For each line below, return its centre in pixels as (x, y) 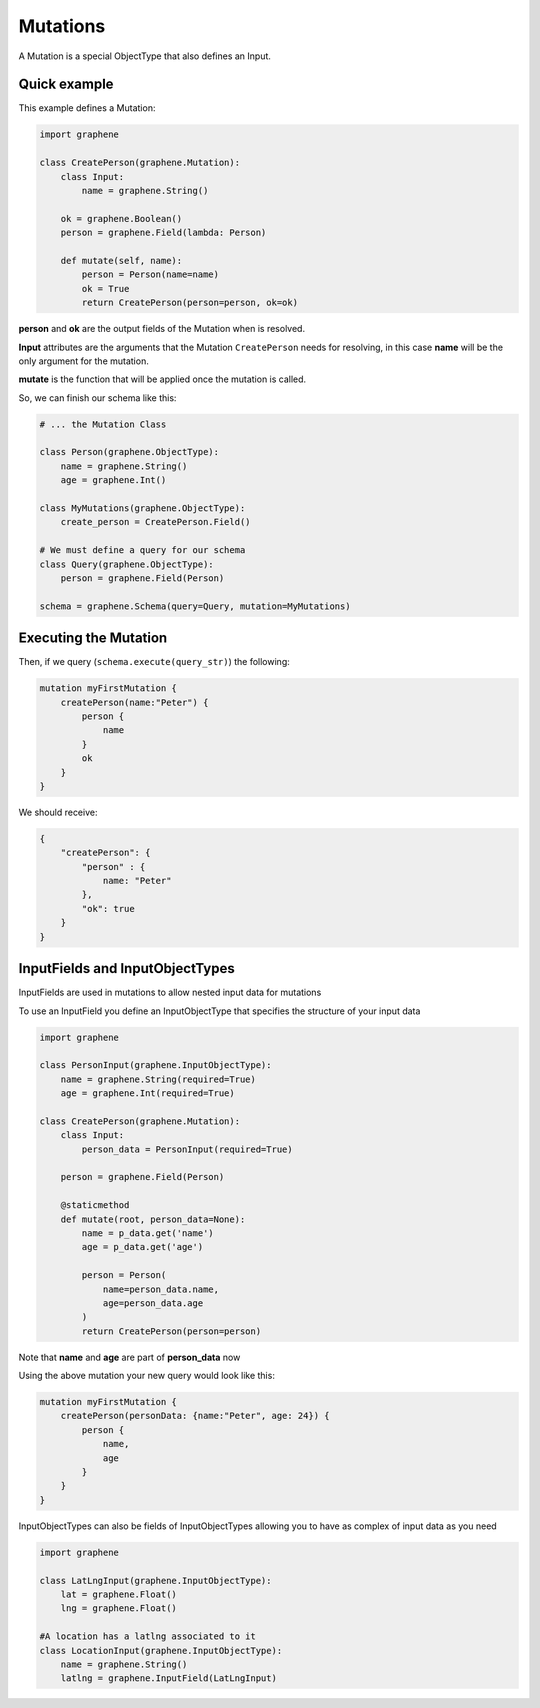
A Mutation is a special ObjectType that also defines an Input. (145, 56)
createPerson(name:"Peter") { (134, 702)
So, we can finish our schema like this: (97, 397)
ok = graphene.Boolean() (121, 218)
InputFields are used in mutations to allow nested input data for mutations (170, 992)
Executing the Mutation (93, 638)
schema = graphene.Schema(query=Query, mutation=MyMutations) (195, 606)
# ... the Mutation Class (103, 424)
